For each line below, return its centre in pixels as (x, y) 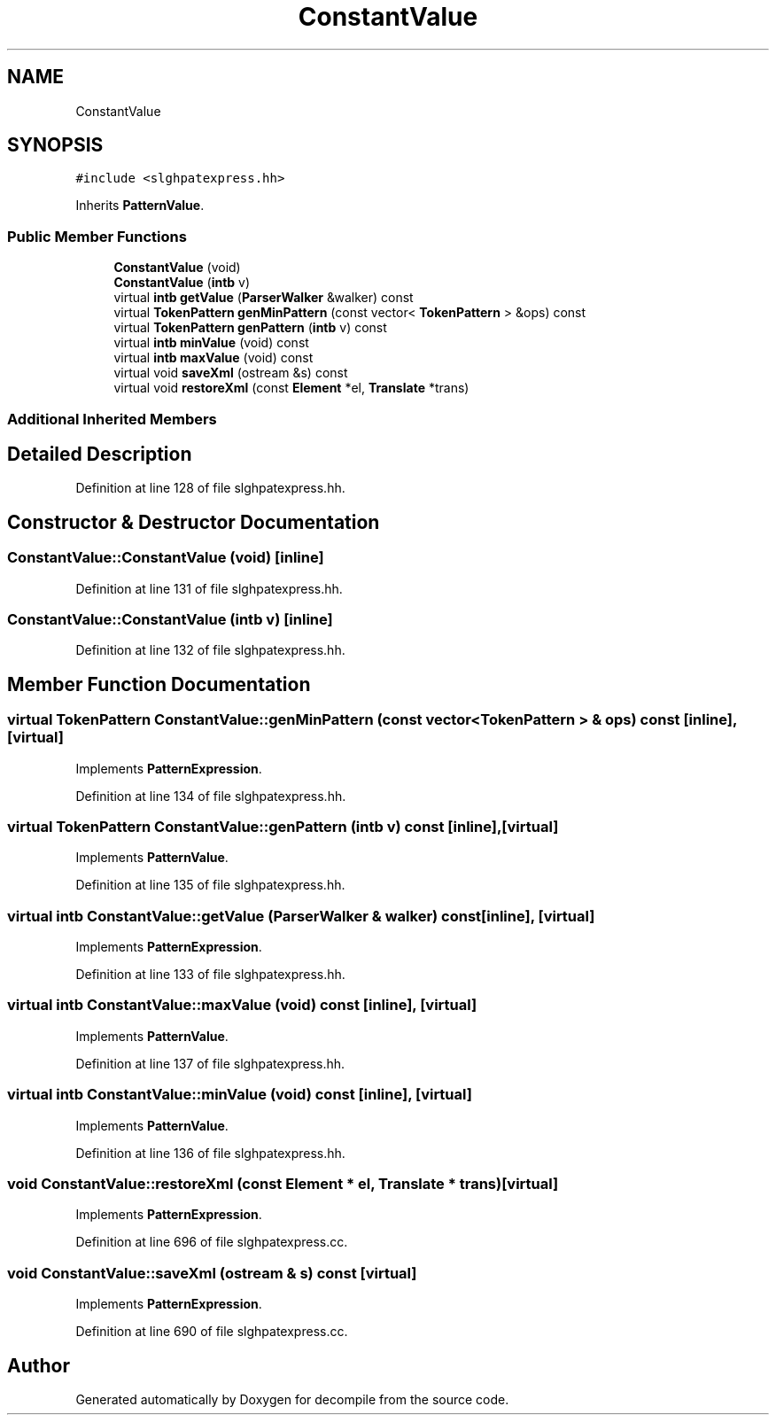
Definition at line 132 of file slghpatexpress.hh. (210, 650)
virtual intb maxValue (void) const (213, 358)
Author (39, 1365)
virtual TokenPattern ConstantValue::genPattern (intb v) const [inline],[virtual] (283, 826)
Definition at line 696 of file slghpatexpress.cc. (212, 1242)
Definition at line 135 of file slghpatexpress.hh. (210, 885)
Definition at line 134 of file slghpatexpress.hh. (211, 796)
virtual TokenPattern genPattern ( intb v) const (250, 328)
